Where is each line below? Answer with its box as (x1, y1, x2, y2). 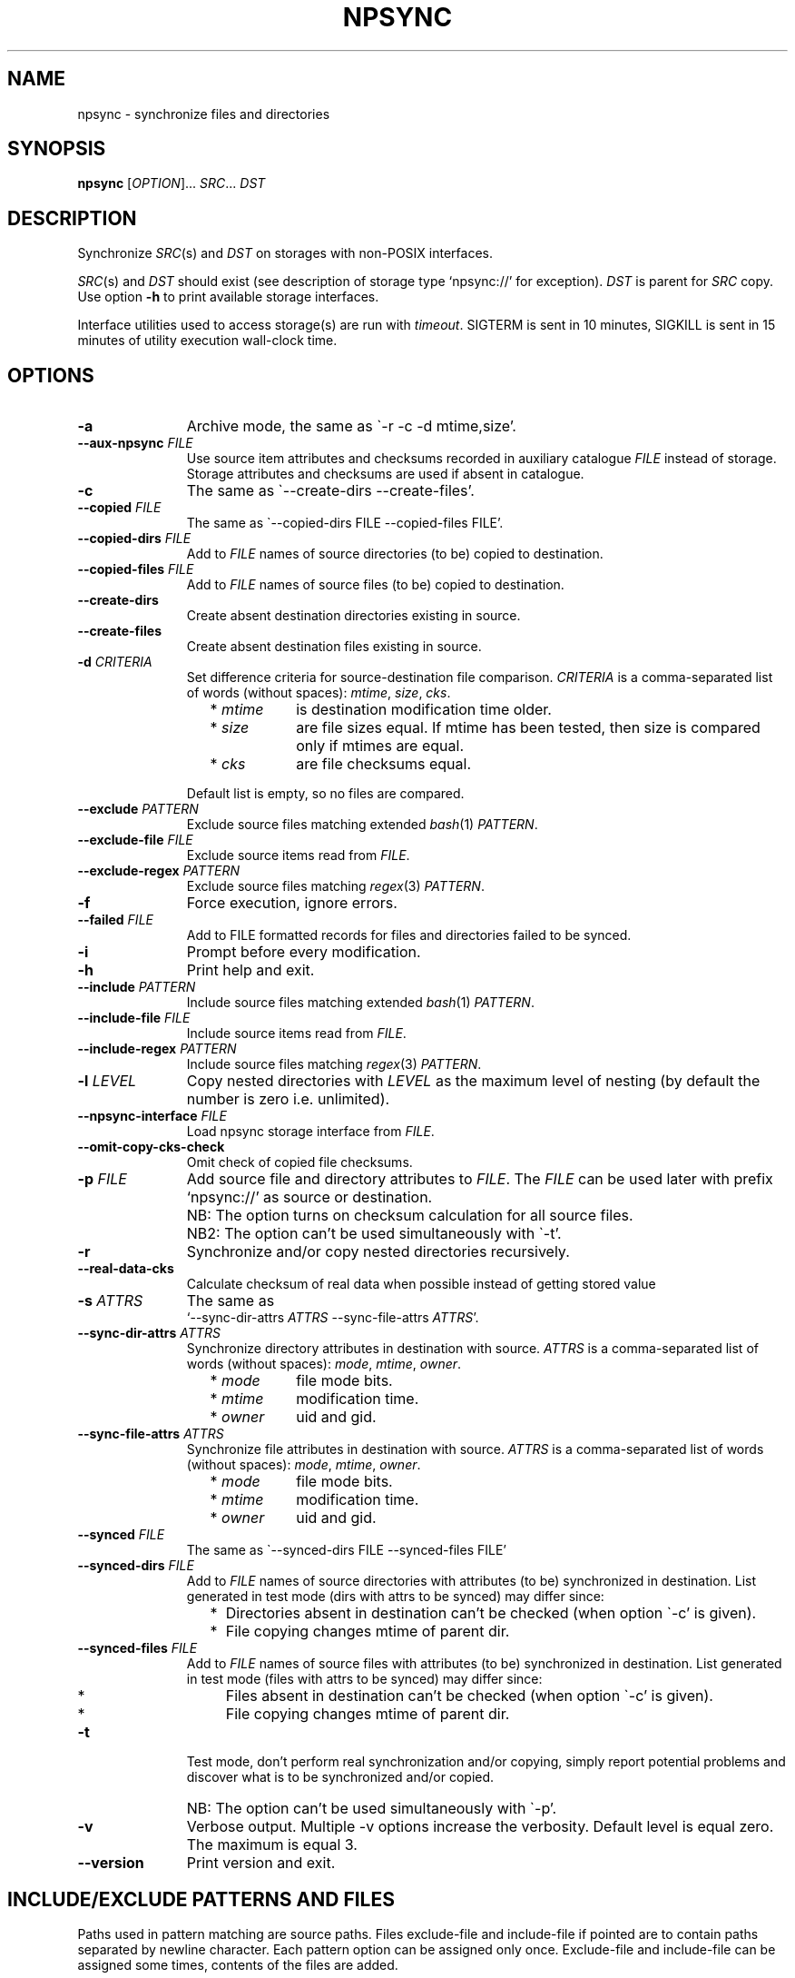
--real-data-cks (77, 1261, 174, 1277)
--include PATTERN (77, 979, 196, 995)
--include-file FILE (77, 1010, 191, 1026)
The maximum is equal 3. (186, 1835, 358, 1854)
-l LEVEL (77, 1072, 137, 1091)
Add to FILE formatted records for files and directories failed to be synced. (186, 927, 632, 944)
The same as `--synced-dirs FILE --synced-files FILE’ (186, 1542, 507, 1558)
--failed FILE (77, 912, 153, 928)
